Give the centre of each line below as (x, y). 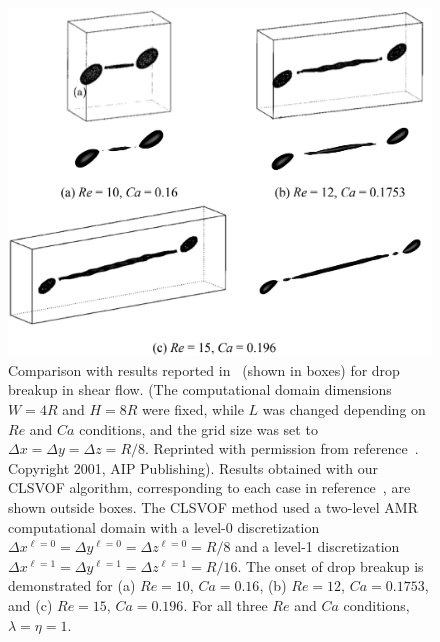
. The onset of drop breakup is (330, 565)
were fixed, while (193, 409)
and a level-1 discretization (317, 546)
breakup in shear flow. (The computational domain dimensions (200, 389)
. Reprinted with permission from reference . (282, 448)
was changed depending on (344, 409)
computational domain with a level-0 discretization (164, 526)
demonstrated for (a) (72, 585)
